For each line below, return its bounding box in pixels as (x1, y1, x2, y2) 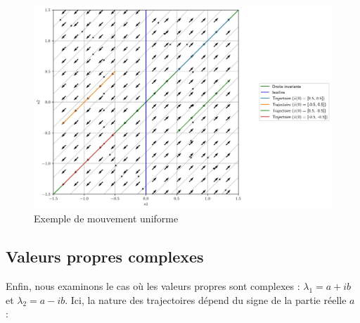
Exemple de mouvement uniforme (34, 211, 179, 226)
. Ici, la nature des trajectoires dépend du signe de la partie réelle (65, 292, 347, 307)
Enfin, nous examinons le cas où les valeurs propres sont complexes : (6, 278, 300, 293)
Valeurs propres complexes (6, 246, 204, 267)
